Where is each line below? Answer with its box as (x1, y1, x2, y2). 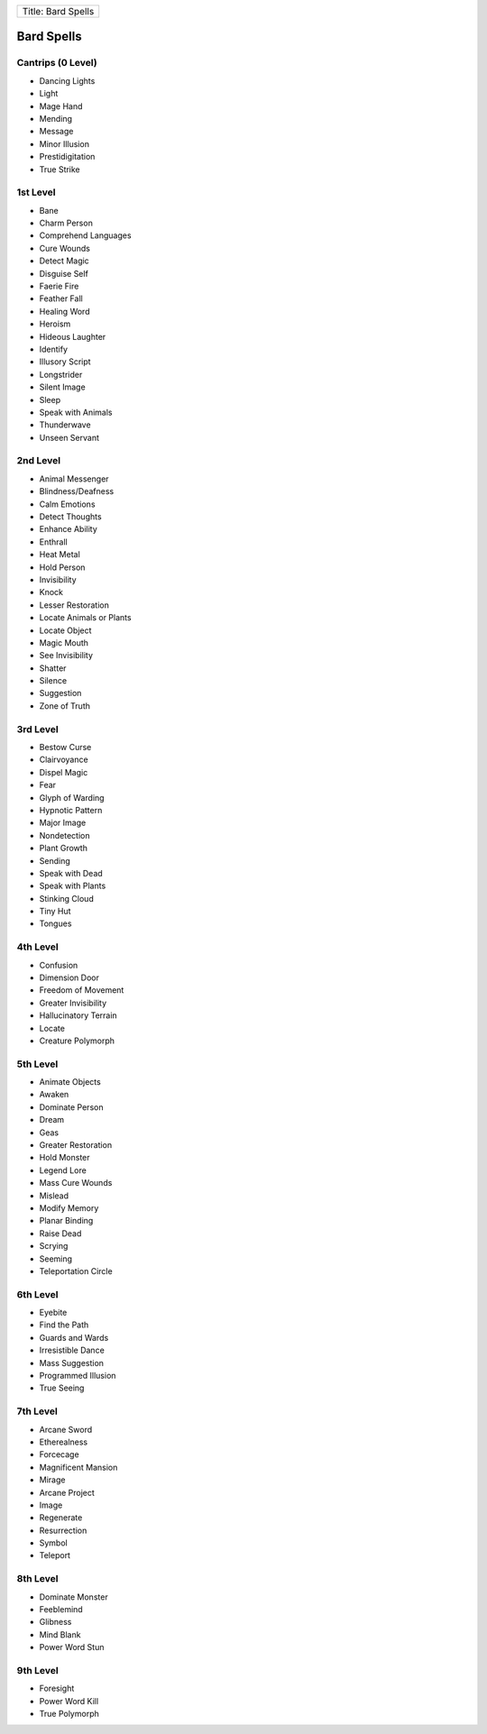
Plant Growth (39, 843, 87, 854)
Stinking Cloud (39, 893, 94, 904)
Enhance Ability (39, 524, 98, 535)
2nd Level (16, 454, 61, 467)
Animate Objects (39, 1077, 101, 1087)
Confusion (39, 959, 78, 970)
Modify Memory (39, 1202, 99, 1213)
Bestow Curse (39, 741, 92, 752)
